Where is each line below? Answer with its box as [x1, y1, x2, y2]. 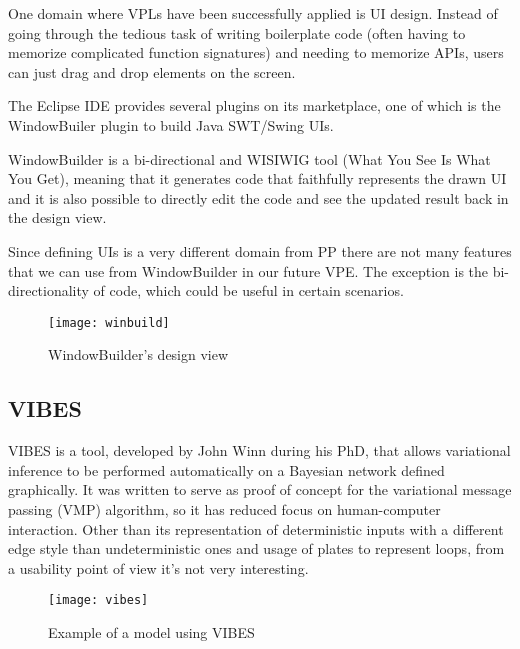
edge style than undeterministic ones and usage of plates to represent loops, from [8, 538, 505, 559]
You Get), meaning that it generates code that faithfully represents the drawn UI [8, 168, 507, 189]
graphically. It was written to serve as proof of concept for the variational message [8, 479, 512, 500]
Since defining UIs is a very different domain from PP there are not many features [8, 240, 512, 261]
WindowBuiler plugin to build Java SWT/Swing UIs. [8, 114, 334, 135]
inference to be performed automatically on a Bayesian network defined [8, 459, 445, 480]
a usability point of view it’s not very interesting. [8, 557, 309, 578]
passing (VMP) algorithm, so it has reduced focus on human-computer [8, 498, 441, 519]
